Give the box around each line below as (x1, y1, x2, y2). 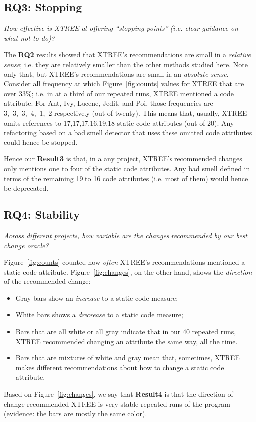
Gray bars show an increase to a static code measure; (15, 292, 178, 303)
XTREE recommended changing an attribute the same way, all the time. (15, 336, 238, 346)
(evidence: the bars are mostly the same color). (4, 408, 147, 419)
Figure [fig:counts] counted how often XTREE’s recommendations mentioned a (4, 257, 245, 267)
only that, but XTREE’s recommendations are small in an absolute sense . (4, 69, 229, 79)
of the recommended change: (4, 276, 91, 286)
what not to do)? (4, 32, 55, 43)
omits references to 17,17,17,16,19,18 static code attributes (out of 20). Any (4, 117, 234, 128)
